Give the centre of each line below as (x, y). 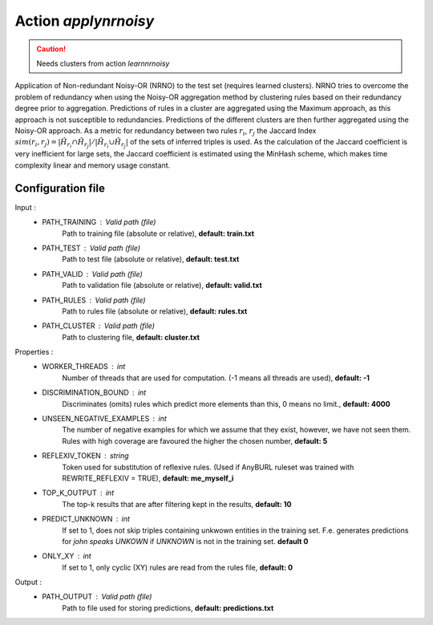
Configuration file (60, 188)
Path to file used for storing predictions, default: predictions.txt (168, 608)
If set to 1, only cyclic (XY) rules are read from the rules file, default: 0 (177, 567)
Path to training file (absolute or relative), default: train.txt (158, 233)
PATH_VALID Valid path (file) (93, 274)
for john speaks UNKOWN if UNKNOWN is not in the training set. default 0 (185, 541)
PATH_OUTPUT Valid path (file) (97, 597)
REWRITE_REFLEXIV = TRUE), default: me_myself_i (148, 478)
